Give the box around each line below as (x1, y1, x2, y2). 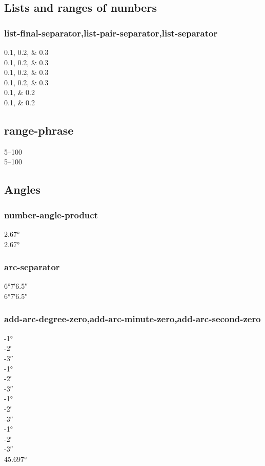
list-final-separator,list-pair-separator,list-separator (4, 26, 218, 39)
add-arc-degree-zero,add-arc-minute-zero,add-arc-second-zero (4, 312, 261, 325)
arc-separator (4, 260, 60, 273)
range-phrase (4, 122, 74, 138)
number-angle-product (4, 208, 98, 221)
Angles (4, 181, 41, 197)
